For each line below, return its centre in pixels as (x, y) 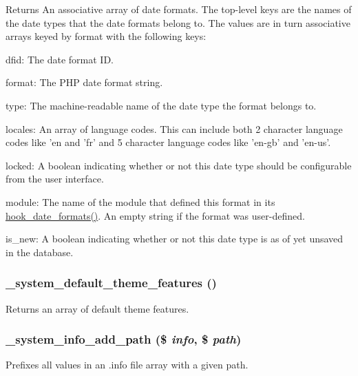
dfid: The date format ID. (60, 59)
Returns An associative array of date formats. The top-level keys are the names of (179, 9)
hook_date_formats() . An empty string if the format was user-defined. (155, 215)
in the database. (40, 252)
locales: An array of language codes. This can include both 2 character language (174, 128)
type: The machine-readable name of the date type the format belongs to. (161, 105)
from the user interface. (55, 179)
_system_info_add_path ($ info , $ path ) (124, 339)
